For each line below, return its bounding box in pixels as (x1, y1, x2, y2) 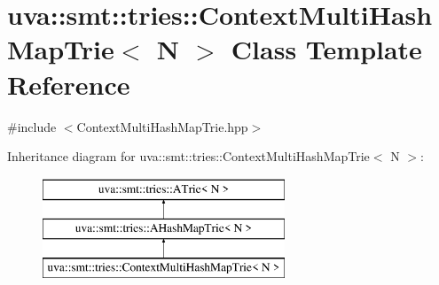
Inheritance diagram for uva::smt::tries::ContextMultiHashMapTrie (7, 147, 370, 166)
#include (7, 117, 57, 135)
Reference (7, 65, 130, 102)
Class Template (231, 31, 422, 67)
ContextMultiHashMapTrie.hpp (76, 117, 248, 135)
